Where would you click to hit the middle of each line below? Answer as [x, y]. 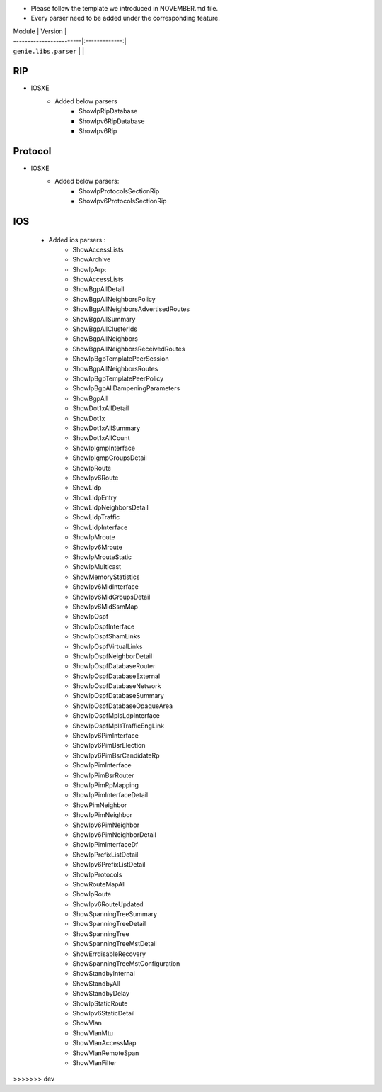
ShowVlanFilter [94, 1062]
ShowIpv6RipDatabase [112, 121]
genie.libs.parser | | [49, 51]
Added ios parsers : [77, 240]
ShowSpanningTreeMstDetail [115, 944]
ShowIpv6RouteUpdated [108, 904]
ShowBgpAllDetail [98, 289]
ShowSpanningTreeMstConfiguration [126, 964]
